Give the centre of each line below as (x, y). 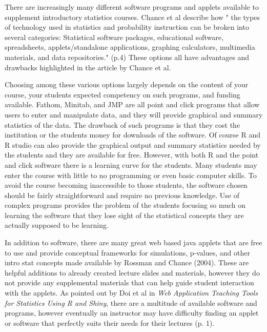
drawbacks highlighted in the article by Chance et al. (88, 67)
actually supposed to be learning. (57, 225)
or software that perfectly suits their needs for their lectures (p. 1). (110, 323)
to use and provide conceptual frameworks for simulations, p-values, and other (127, 252)
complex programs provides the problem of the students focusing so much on (125, 205)
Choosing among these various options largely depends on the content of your (127, 84)
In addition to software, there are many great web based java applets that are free (133, 242)
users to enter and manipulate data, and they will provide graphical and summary (134, 114)
